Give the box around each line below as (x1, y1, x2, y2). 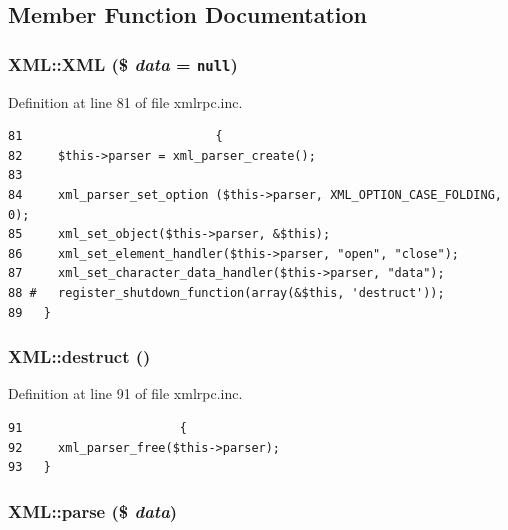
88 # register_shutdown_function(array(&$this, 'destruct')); (8, 285, 445, 300)
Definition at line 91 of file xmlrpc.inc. (8, 383, 243, 404)
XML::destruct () (8, 344, 151, 369)
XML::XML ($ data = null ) (8, 51, 238, 76)
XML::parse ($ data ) (8, 498, 178, 523)
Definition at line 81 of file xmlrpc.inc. (8, 91, 243, 112)
